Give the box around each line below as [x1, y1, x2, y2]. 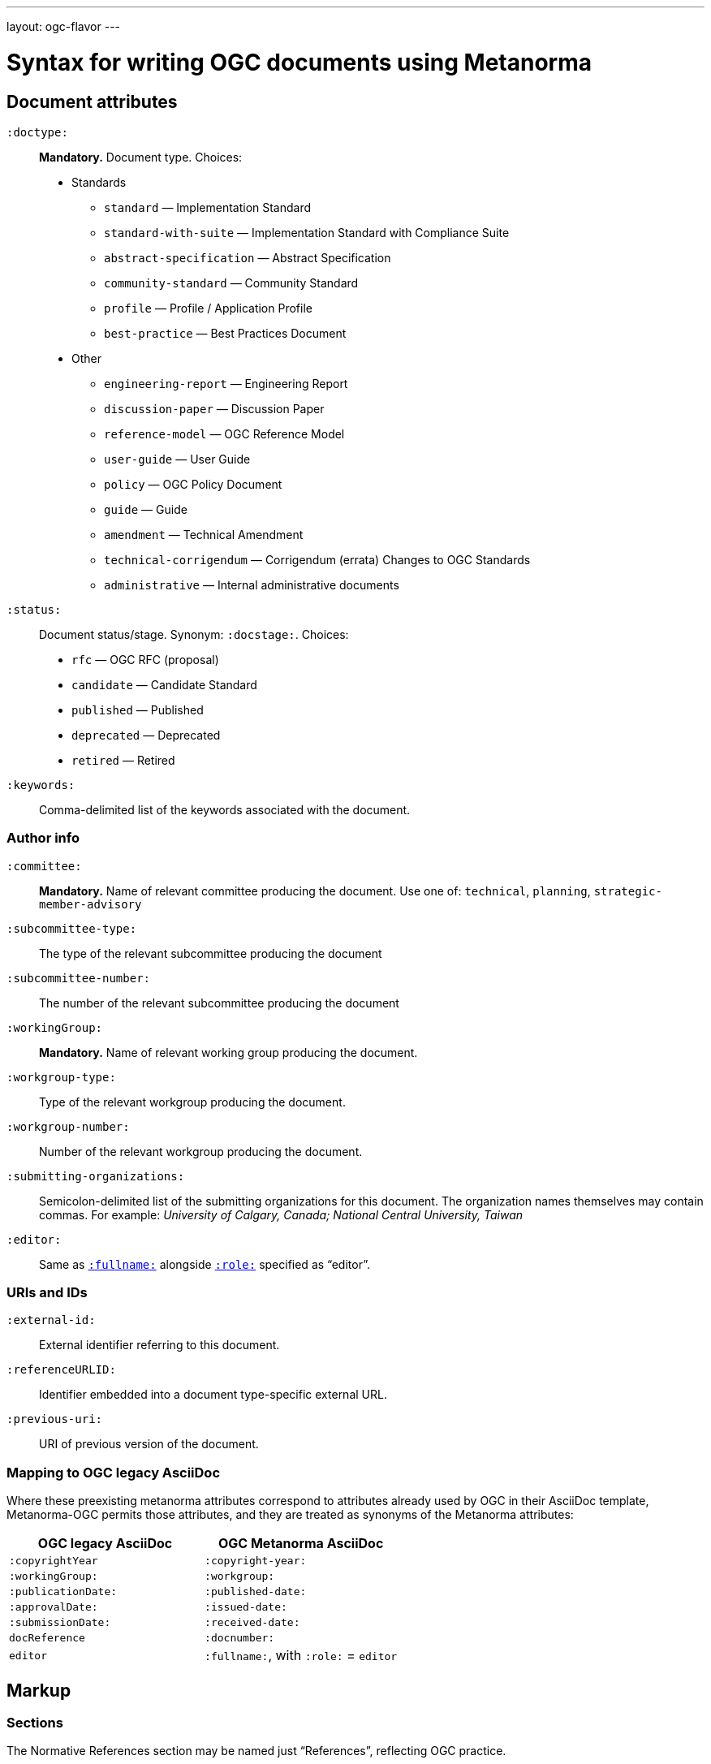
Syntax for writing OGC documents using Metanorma [6, 48, 592, 76]
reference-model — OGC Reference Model [104, 426, 345, 441]
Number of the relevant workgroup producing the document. [39, 1144, 363, 1158]
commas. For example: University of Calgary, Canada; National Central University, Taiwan [39, 1207, 524, 1222]
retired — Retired [71, 753, 175, 767]
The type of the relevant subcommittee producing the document [39, 946, 382, 960]
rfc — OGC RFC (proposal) [71, 652, 219, 666]
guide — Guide [104, 502, 187, 516]
